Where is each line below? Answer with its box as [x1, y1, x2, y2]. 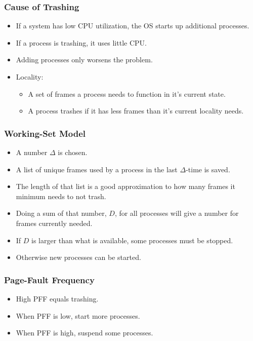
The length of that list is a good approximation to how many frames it [16, 181, 235, 192]
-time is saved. [186, 164, 230, 174]
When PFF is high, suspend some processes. [16, 327, 153, 338]
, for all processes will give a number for [114, 208, 239, 218]
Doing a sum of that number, [16, 208, 107, 218]
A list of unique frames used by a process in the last [16, 164, 178, 174]
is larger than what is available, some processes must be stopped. [31, 235, 233, 245]
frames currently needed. [16, 217, 93, 228]
